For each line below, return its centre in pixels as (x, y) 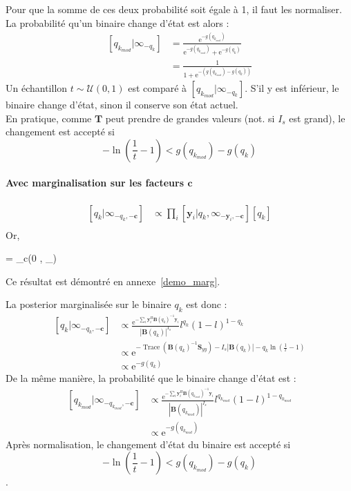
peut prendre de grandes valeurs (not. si (190, 118)
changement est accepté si (60, 132)
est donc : (207, 304)
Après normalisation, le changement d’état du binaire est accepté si (148, 444)
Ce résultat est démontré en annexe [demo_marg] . (113, 281)
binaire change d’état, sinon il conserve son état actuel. (122, 105)
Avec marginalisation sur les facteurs (95, 183)
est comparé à (158, 88)
